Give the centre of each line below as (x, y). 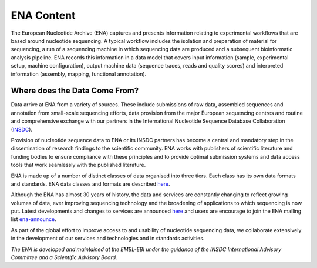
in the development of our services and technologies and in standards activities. (108, 239)
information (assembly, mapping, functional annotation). (79, 74)
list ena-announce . (33, 219)
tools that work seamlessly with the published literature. (78, 165)
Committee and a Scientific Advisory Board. (64, 257)
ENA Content (43, 15)
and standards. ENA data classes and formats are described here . (90, 184)
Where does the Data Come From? (75, 91)
